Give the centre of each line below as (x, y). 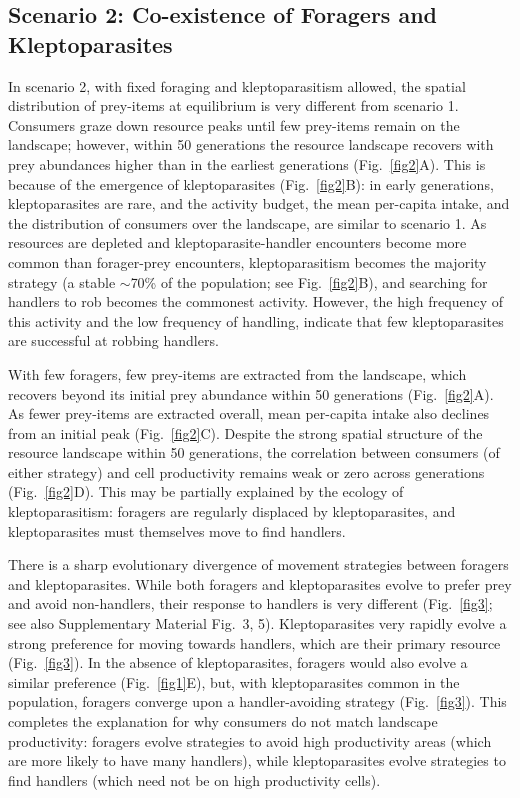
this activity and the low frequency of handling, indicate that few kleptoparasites (256, 320)
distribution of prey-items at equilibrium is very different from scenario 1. (233, 105)
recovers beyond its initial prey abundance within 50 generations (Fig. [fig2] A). (251, 393)
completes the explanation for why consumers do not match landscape (223, 721)
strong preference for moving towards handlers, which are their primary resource (254, 642)
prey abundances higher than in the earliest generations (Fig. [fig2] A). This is (247, 163)
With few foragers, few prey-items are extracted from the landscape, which (237, 373)
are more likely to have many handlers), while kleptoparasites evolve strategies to (257, 760)
